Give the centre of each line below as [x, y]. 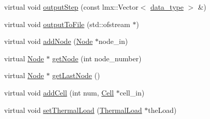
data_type [167, 7]
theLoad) [162, 110]
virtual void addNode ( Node [49, 41]
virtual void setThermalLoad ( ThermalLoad [73, 110]
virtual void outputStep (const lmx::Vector [71, 7]
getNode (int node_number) [97, 58]
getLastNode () [76, 75]
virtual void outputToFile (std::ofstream [67, 24]
